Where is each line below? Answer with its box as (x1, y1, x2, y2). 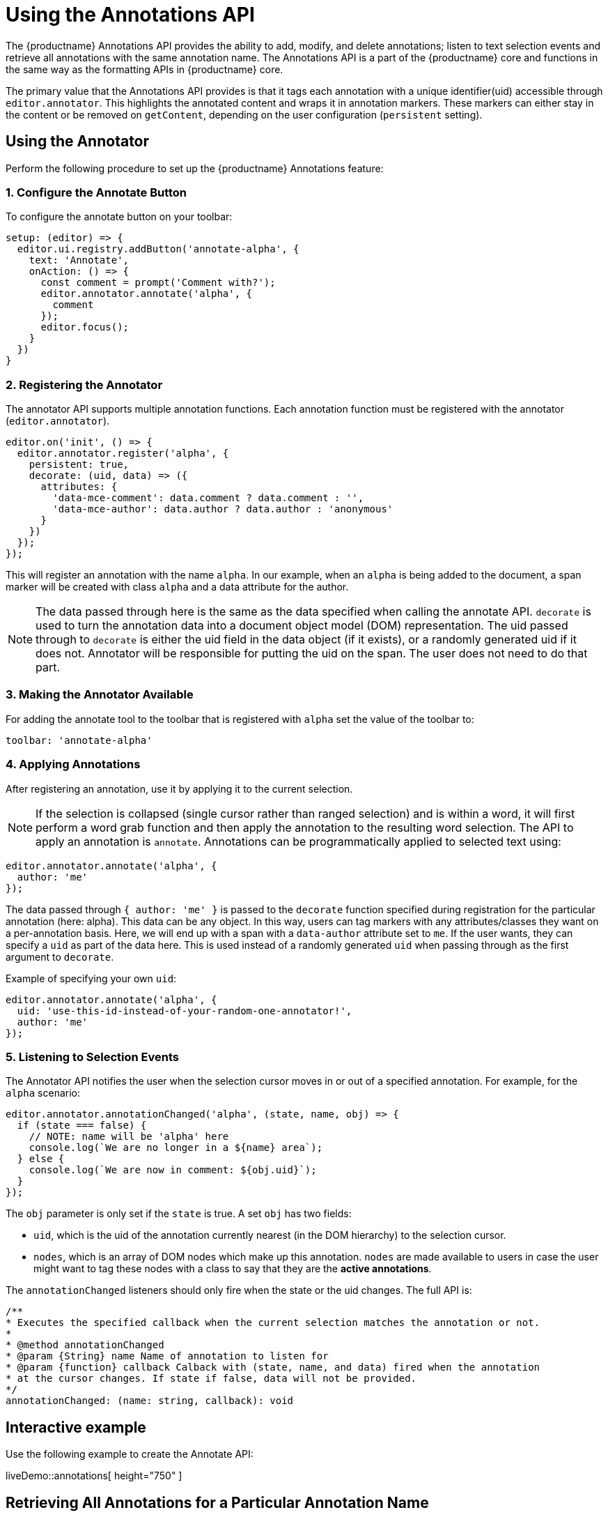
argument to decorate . (6, 950, 114, 963)
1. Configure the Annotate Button (6, 185, 187, 199)
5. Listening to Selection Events (6, 1049, 180, 1064)
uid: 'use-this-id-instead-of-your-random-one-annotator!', (17, 1005, 352, 1016)
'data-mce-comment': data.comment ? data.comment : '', (52, 492, 364, 504)
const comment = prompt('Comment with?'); (40, 277, 276, 289)
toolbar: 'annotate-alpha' (6, 734, 153, 746)
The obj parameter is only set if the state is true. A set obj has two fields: (6, 1207, 352, 1220)
